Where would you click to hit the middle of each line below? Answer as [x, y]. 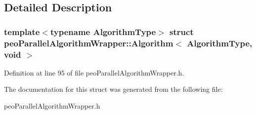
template [22, 31]
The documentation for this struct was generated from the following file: [113, 89]
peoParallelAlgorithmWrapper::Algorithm [89, 43]
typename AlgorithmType [103, 31]
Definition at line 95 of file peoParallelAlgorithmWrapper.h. [94, 72]
